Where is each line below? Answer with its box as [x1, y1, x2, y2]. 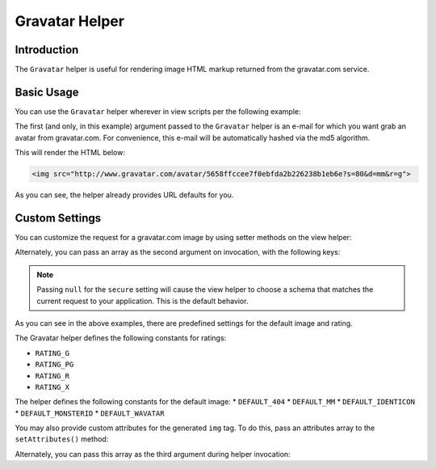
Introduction [15, 43, 79, 57]
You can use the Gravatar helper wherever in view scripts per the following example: [15, 106, 302, 116]
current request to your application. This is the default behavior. [36, 296, 249, 306]
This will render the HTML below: [15, 148, 125, 158]
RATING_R [35, 371, 70, 380]
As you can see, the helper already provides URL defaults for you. [15, 190, 234, 200]
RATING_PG [35, 360, 74, 370]
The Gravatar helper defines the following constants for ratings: [15, 333, 227, 343]
